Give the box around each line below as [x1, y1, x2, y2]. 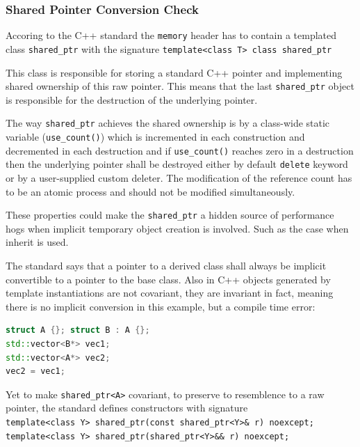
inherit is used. [6, 235, 69, 249]
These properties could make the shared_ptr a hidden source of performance [6, 207, 334, 222]
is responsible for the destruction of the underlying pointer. [6, 92, 258, 107]
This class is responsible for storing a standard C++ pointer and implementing [6, 65, 343, 79]
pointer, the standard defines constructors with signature [6, 400, 248, 415]
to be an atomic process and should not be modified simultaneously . [6, 184, 295, 198]
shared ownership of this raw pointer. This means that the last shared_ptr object [6, 79, 354, 93]
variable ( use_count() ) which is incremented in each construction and [6, 130, 305, 144]
